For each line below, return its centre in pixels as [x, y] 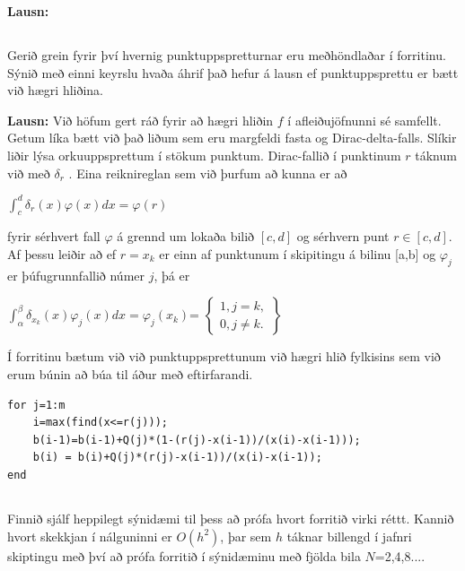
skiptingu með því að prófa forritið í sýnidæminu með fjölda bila [184, 555]
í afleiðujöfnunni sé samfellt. [364, 120]
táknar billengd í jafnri [349, 536]
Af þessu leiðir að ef [62, 254]
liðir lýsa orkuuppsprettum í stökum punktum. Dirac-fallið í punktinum [204, 155]
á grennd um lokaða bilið [186, 236]
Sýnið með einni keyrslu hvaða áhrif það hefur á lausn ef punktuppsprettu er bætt [233, 72]
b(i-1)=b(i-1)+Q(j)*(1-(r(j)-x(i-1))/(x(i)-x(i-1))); [197, 440]
